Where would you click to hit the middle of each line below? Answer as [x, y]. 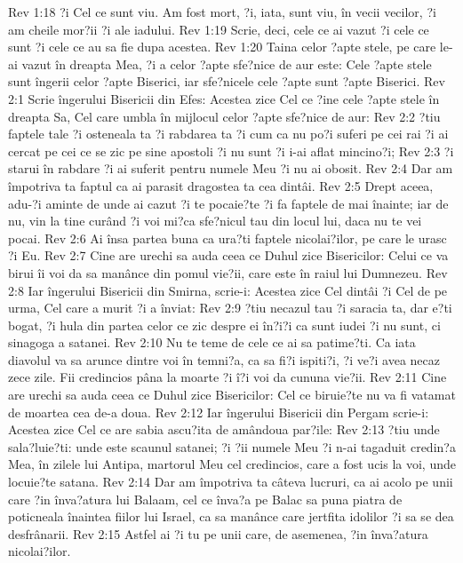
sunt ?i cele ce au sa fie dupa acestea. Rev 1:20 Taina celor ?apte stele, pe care [222, 47]
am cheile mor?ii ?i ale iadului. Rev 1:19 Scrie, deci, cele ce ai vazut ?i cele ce [219, 29]
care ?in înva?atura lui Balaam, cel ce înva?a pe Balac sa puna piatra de [205, 499]
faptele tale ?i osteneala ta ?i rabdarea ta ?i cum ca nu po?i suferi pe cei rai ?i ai [228, 134]
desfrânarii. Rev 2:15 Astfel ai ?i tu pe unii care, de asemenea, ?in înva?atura [218, 533]
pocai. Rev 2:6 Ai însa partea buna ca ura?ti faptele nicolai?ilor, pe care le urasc [228, 238]
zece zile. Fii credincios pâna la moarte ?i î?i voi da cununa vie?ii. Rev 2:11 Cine [228, 377]
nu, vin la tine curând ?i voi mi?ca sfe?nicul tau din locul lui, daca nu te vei [215, 221]
